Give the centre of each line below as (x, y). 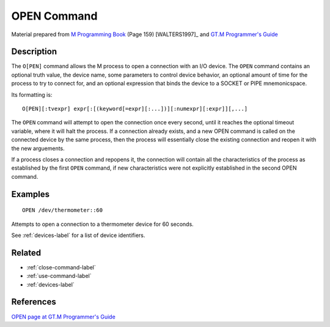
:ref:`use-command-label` (59, 276)
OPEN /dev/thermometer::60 (63, 210)
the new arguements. (38, 148)
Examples (31, 194)
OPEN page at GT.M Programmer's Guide (63, 317)
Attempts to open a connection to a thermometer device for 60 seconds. (102, 224)
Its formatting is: (32, 94)
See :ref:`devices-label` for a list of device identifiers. (78, 235)
